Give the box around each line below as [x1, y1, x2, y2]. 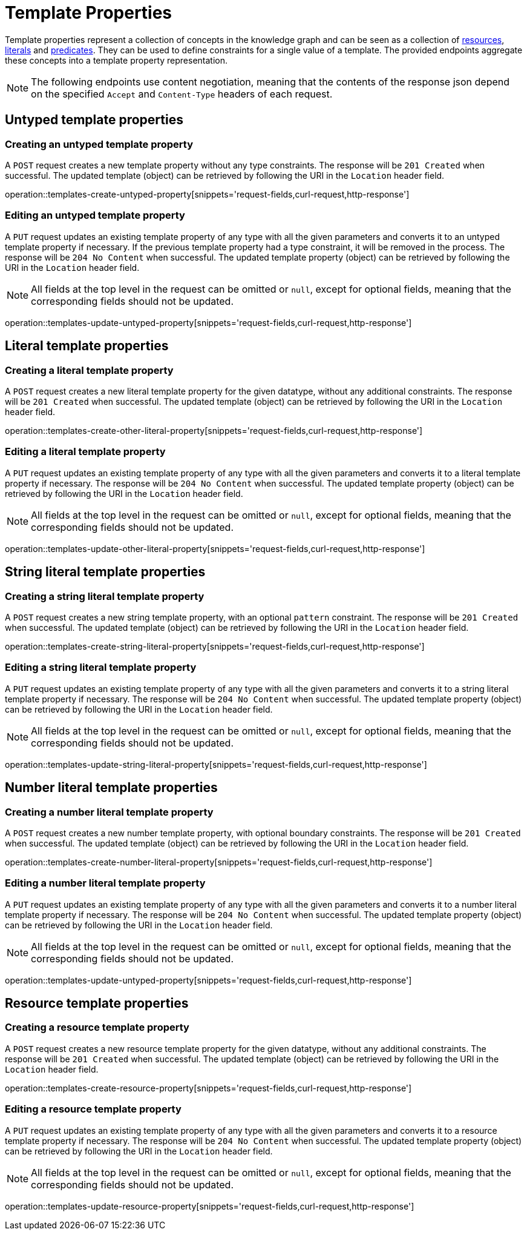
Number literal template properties [5, 780, 218, 796]
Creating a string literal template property [5, 590, 205, 602]
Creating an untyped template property [5, 138, 194, 150]
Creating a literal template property [5, 364, 174, 376]
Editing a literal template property [5, 445, 166, 458]
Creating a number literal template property [5, 805, 214, 818]
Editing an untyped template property [5, 209, 185, 222]
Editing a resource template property [5, 1103, 182, 1116]
